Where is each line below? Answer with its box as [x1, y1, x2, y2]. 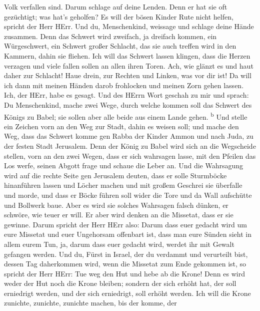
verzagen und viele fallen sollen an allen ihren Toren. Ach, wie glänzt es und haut [4, 60, 253, 71]
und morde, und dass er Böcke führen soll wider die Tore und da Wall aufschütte [4, 189, 252, 200]
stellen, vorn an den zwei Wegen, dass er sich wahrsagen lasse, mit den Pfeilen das [4, 150, 256, 161]
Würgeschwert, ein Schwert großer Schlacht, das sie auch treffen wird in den [4, 41, 236, 51]
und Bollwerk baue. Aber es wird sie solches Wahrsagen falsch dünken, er [4, 199, 228, 210]
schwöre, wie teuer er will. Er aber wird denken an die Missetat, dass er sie [4, 209, 233, 220]
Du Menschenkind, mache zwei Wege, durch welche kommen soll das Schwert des [4, 99, 252, 110]
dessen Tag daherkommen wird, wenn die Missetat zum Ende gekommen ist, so [4, 258, 246, 269]
